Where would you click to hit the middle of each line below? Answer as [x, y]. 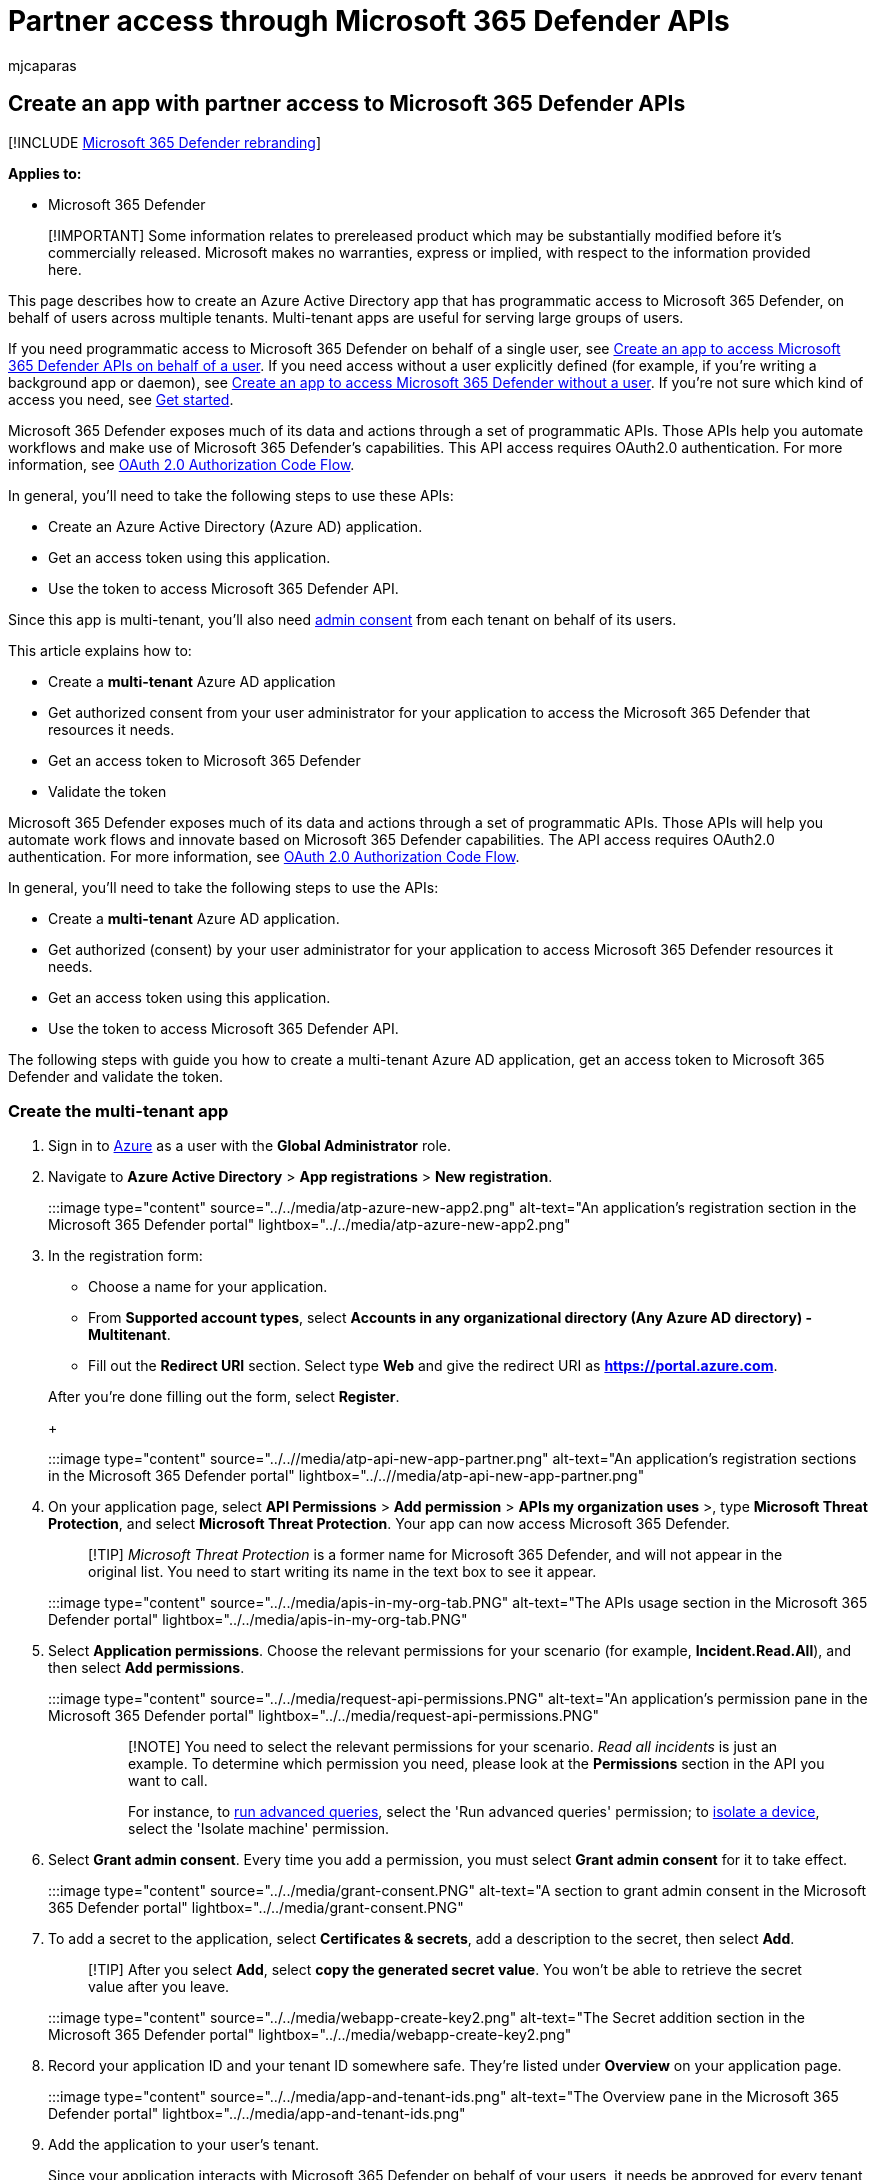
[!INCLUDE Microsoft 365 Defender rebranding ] [165, 142]
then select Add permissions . [146, 1668]
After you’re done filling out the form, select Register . [224, 1397]
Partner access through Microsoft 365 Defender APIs [369, 21]
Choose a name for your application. [208, 1287]
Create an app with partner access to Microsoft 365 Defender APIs [347, 104]
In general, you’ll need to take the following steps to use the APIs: [223, 887]
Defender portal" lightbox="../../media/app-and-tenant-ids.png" [257, 2114]
